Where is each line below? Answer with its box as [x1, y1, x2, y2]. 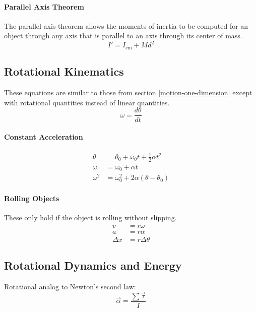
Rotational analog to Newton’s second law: [4, 281, 136, 291]
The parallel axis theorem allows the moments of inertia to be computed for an [4, 20, 248, 31]
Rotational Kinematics [4, 64, 124, 79]
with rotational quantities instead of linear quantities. [4, 97, 170, 107]
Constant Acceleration [4, 131, 83, 142]
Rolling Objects [4, 193, 59, 203]
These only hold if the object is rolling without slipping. [4, 212, 177, 223]
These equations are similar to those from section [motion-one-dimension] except [4, 87, 252, 98]
